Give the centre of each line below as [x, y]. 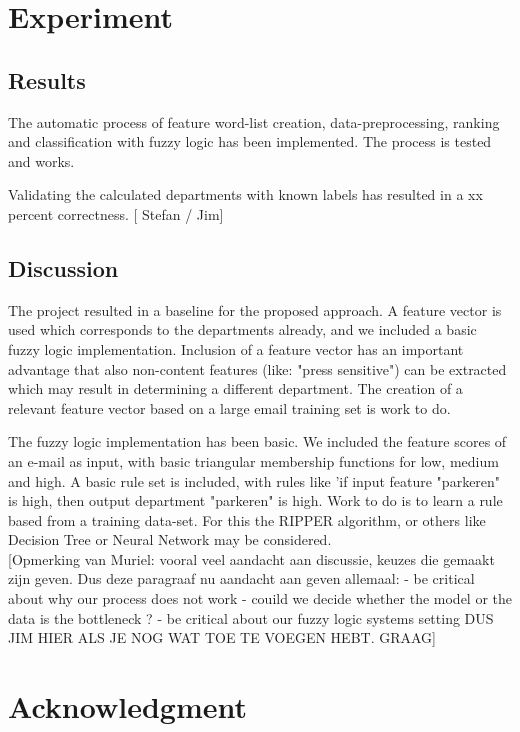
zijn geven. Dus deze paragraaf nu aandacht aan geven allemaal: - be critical [241, 578]
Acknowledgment [127, 706]
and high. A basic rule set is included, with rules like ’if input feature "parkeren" [254, 480]
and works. [41, 160]
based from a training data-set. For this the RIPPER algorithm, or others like [247, 519]
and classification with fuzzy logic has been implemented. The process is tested [250, 141]
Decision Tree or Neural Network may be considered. [170, 539]
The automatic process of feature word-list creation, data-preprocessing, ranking [254, 121]
